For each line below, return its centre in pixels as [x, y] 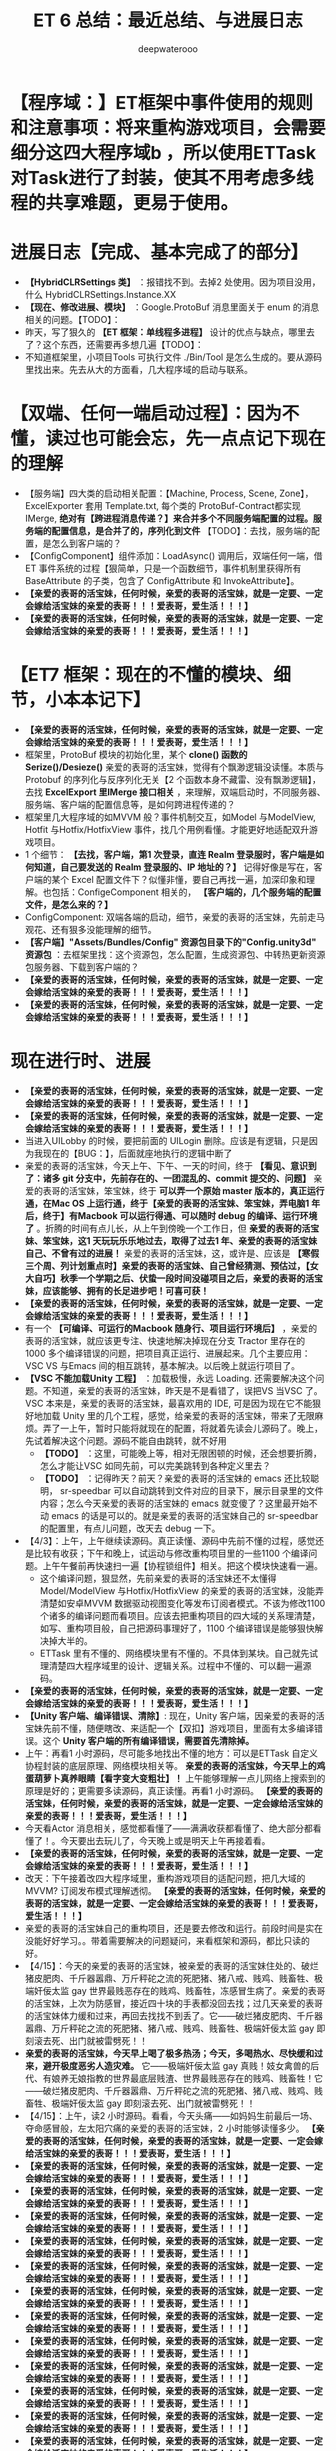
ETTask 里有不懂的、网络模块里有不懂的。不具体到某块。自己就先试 [178, 1653]
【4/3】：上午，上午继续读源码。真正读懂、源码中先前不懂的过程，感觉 [170, 1540]
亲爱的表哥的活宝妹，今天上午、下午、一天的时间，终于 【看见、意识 [166, 1165]
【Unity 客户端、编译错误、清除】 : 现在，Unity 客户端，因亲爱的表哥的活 [174, 1715]
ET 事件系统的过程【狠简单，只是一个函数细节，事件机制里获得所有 [163, 568]
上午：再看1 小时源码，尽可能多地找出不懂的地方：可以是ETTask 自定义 [171, 1753]
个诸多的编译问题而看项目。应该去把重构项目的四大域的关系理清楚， [180, 1615]
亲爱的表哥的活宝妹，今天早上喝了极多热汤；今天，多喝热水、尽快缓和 [169, 2053]
